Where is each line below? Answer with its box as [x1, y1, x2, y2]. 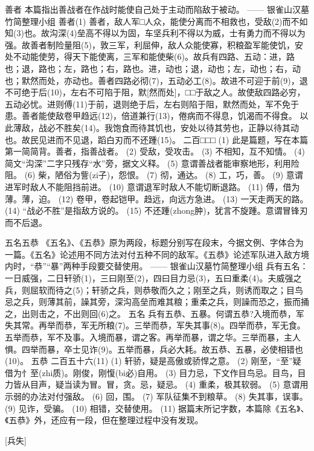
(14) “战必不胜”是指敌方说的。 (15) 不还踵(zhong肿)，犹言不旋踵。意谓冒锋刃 [5, 204, 308, 217]
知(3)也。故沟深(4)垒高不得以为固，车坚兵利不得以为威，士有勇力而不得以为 [5, 27, 306, 39]
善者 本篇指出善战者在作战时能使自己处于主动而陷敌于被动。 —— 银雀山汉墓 [5, 3, 309, 15]
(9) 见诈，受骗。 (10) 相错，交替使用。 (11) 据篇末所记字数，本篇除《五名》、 [5, 401, 309, 414]
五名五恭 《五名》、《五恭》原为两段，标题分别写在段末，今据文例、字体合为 [5, 236, 304, 249]
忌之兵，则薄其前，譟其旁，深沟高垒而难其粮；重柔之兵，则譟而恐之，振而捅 [5, 295, 309, 308]
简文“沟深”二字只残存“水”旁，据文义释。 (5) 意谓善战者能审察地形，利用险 [5, 156, 300, 169]
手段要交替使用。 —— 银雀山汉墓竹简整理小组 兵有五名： [80, 260, 309, 272]
